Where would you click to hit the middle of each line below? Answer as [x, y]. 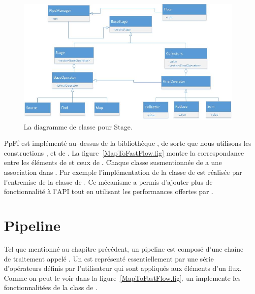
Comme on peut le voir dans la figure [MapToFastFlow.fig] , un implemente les [122, 278]
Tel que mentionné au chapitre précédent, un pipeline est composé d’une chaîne [124, 248]
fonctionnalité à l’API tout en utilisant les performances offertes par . [109, 191]
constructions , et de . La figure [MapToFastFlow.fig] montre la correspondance [124, 152]
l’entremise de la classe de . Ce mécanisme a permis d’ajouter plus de [108, 181]
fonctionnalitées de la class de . [51, 287]
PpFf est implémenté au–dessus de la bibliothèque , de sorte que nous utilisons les [128, 143]
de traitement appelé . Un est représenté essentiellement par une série [109, 258]
